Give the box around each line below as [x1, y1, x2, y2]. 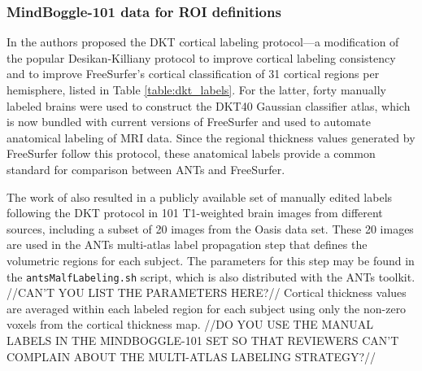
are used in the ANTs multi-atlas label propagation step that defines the [7, 236, 368, 253]
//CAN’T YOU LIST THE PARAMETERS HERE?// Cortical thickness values [7, 284, 407, 301]
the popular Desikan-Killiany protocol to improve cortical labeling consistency [7, 49, 396, 66]
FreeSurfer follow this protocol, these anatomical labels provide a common [7, 145, 376, 162]
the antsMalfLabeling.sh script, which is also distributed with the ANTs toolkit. [7, 268, 415, 285]
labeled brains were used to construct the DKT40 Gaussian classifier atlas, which [7, 97, 411, 114]
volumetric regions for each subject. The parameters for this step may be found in [7, 251, 415, 268]
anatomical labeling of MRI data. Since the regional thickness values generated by [7, 129, 415, 146]
